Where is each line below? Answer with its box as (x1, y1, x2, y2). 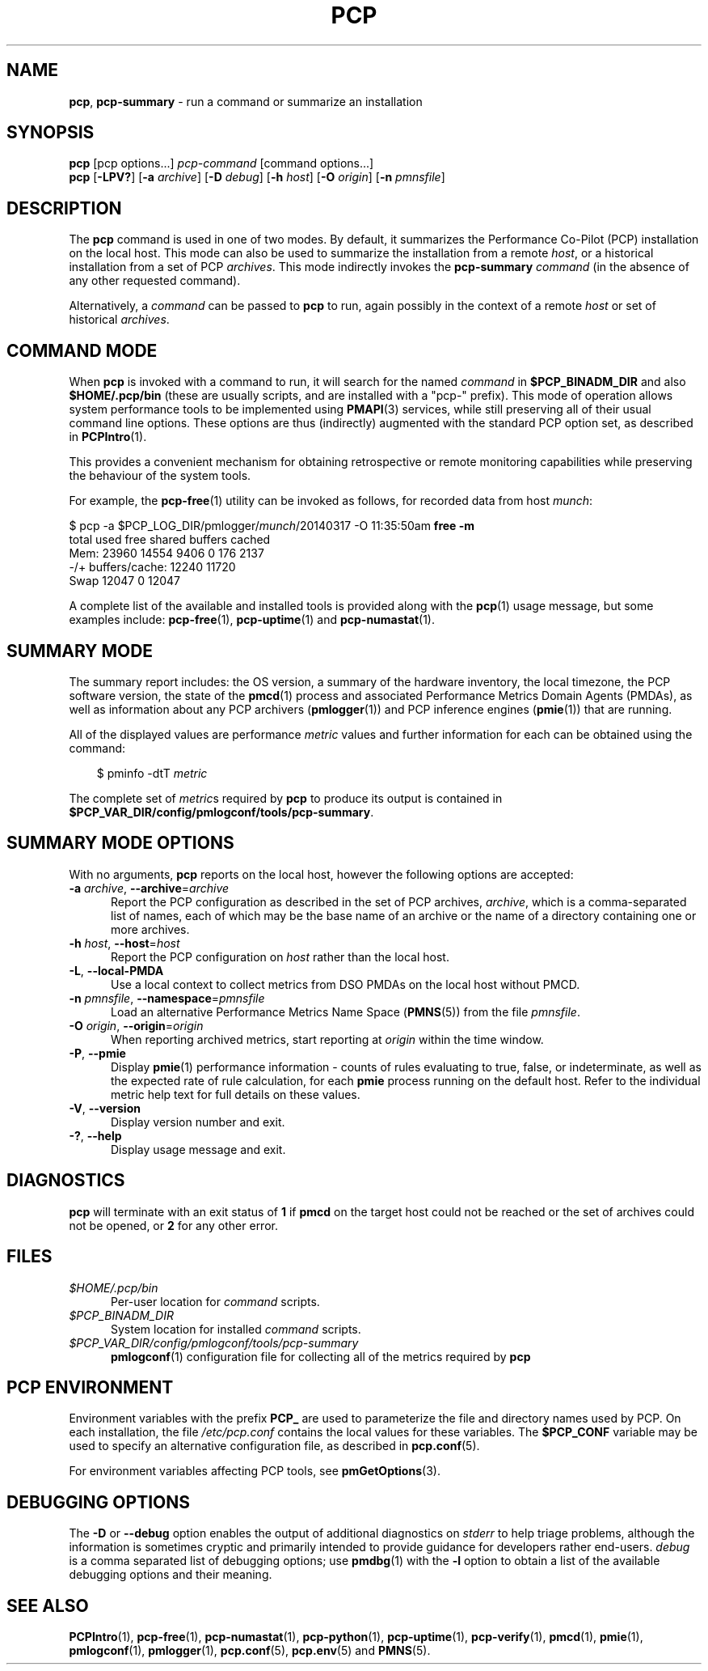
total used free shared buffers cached (69, 532, 271, 547)
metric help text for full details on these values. (111, 1087, 360, 1101)
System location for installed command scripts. (111, 1321, 361, 1336)
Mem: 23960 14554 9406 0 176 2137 (69, 546, 264, 561)
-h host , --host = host (69, 935, 180, 950)
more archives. (111, 922, 190, 936)
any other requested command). (69, 274, 241, 288)
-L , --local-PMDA (69, 963, 164, 978)
